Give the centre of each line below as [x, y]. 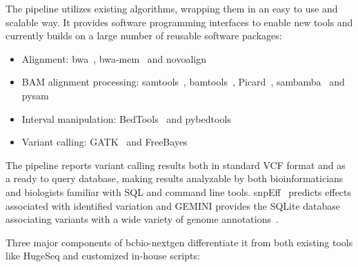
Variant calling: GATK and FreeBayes [105, 142]
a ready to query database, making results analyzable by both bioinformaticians [175, 178]
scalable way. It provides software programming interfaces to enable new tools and [179, 22]
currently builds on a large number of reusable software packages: [144, 36]
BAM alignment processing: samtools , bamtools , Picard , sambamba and [183, 82]
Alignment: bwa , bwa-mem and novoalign [114, 58]
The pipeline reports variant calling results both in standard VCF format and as [176, 165]
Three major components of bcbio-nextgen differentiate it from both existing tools [179, 242]
